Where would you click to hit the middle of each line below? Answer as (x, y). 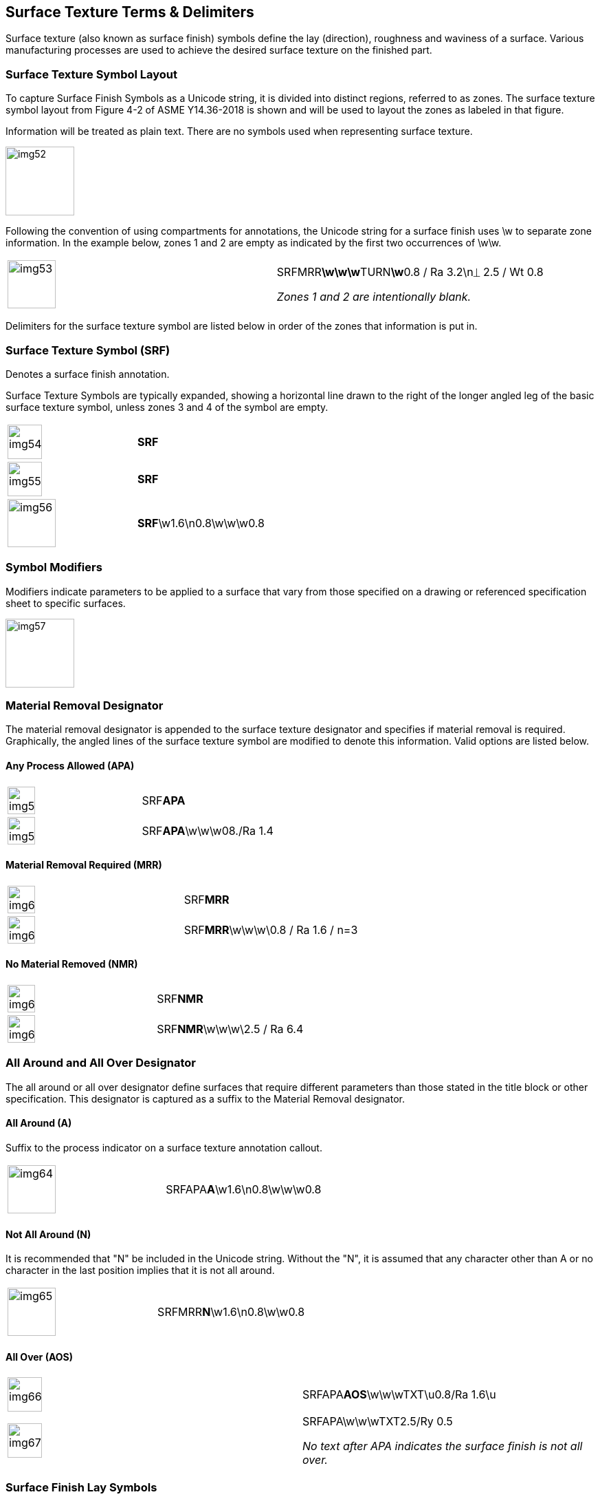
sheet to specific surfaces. (66, 603)
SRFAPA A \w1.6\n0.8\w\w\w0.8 (244, 1190)
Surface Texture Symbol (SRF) (88, 350)
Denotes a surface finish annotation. (88, 374)
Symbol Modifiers (54, 567)
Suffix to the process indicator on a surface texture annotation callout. (164, 1148)
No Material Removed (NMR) (72, 964)
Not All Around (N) (48, 1234)
